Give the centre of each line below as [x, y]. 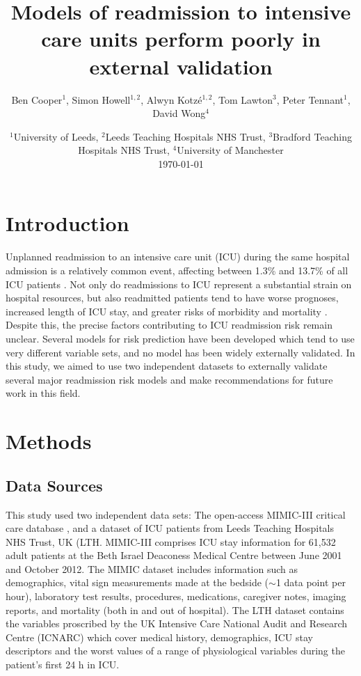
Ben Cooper [37, 99]
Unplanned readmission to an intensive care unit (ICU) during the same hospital [178, 257]
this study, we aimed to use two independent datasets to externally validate [167, 366]
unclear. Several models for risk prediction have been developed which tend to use [180, 338]
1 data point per [311, 582]
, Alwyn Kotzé [171, 99]
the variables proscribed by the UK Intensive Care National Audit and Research [177, 623]
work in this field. [43, 393]
